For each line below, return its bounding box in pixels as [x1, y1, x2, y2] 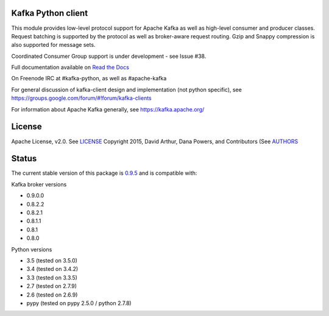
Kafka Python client [11, 8, 88, 18]
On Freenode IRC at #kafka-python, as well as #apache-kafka [11, 75, 167, 82]
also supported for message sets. [11, 41, 96, 49]
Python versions [11, 245, 52, 253]
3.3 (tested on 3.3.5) [26, 274, 77, 281]
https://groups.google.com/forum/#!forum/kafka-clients [11, 94, 152, 102]
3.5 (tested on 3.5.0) [26, 256, 77, 264]
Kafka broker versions [11, 180, 67, 188]
